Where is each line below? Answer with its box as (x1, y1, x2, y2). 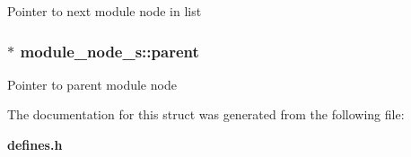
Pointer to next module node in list (7, 2, 202, 20)
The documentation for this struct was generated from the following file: (7, 105, 405, 124)
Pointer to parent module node (7, 74, 177, 93)
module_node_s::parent (20, 39, 199, 62)
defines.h (7, 135, 63, 153)
